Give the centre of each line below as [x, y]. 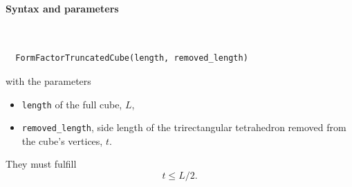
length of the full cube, [72, 104]
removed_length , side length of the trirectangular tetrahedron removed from [184, 127]
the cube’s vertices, [62, 140]
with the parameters [48, 80]
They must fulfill [41, 164]
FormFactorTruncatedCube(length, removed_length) [132, 58]
